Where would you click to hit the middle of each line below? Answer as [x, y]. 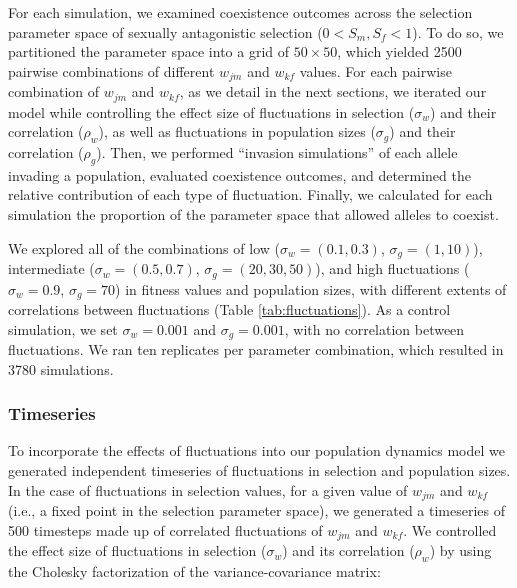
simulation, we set [63, 328]
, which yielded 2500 [399, 51]
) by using [460, 550]
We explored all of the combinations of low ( [144, 247]
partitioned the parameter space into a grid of [149, 51]
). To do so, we [458, 31]
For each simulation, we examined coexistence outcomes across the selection [240, 12]
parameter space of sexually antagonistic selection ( [165, 31]
